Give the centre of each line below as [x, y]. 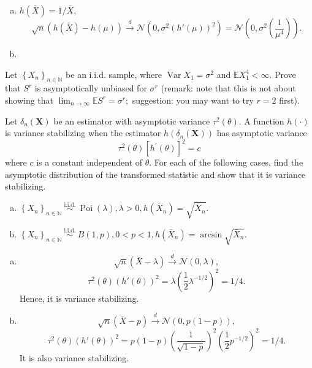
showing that [29, 100]
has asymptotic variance [262, 133]
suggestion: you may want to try [193, 100]
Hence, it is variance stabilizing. [79, 298]
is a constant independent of [89, 162]
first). [289, 100]
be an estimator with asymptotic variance [132, 121]
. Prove [283, 74]
